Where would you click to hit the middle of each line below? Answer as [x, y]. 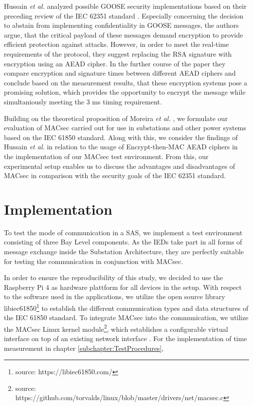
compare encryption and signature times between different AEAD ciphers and [120, 73]
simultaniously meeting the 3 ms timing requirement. [83, 101]
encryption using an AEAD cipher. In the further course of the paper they [115, 63]
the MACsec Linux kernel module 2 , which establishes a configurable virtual [116, 328]
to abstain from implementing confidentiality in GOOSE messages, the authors [121, 25]
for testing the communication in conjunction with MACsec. [94, 261]
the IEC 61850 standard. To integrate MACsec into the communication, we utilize [126, 317]
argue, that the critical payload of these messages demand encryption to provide [124, 34]
